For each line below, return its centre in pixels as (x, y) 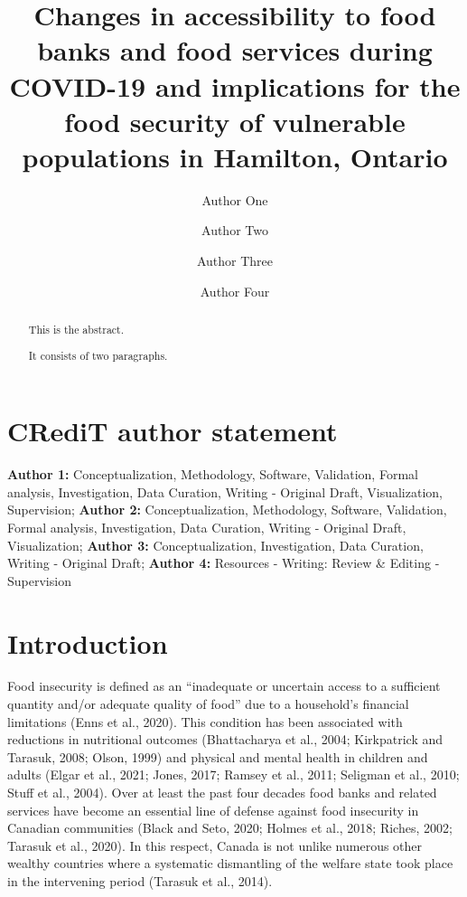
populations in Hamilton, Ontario (235, 156)
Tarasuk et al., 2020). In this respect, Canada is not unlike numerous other (215, 845)
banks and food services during (235, 50)
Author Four (235, 291)
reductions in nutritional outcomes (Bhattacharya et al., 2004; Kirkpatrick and (225, 739)
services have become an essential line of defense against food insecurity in (213, 810)
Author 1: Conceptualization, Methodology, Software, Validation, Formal (213, 474)
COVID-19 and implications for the (235, 85)
